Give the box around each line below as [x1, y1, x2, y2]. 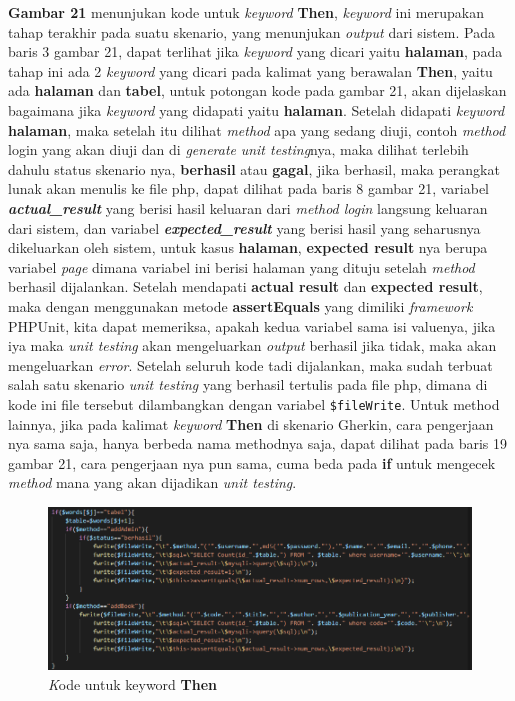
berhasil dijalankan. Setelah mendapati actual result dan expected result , [8, 276, 483, 297]
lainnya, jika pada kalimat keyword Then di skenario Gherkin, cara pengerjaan [8, 413, 494, 434]
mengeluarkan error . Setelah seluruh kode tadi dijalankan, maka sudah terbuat [8, 354, 493, 375]
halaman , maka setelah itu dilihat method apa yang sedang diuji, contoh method [8, 119, 506, 140]
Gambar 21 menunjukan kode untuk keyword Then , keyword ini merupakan [8, 2, 484, 22]
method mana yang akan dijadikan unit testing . [8, 472, 297, 493]
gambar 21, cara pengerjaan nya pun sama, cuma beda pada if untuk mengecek [8, 452, 496, 473]
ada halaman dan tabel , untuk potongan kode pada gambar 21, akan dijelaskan [8, 80, 507, 101]
